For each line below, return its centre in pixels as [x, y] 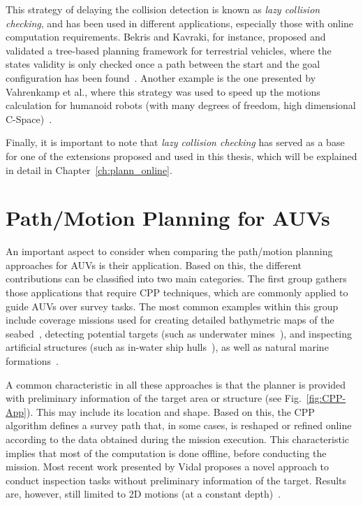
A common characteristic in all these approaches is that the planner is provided [176, 384]
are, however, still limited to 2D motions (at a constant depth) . [143, 494]
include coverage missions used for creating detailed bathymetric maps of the [170, 320]
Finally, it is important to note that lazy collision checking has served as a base [175, 142]
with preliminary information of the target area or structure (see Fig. [154, 398]
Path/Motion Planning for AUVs [168, 218]
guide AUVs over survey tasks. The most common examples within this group [172, 306]
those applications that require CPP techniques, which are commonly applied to [177, 292]
